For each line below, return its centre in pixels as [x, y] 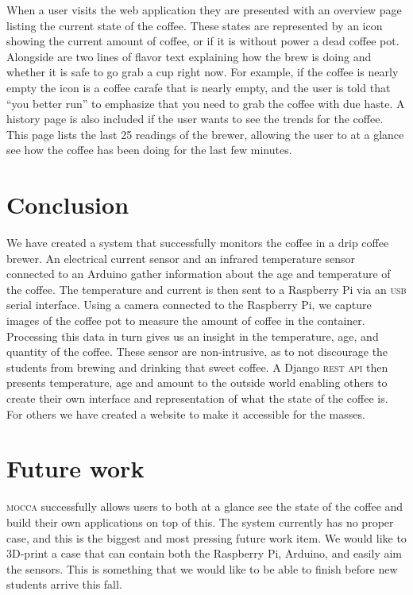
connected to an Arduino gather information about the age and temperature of [199, 274]
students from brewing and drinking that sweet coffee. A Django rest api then [197, 367]
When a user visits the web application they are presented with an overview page [204, 10]
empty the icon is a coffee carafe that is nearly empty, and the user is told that [199, 87]
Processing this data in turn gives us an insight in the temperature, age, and [193, 336]
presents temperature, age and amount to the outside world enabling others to [197, 382]
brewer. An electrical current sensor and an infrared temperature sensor [181, 258]
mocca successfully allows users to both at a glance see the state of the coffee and [205, 506]
